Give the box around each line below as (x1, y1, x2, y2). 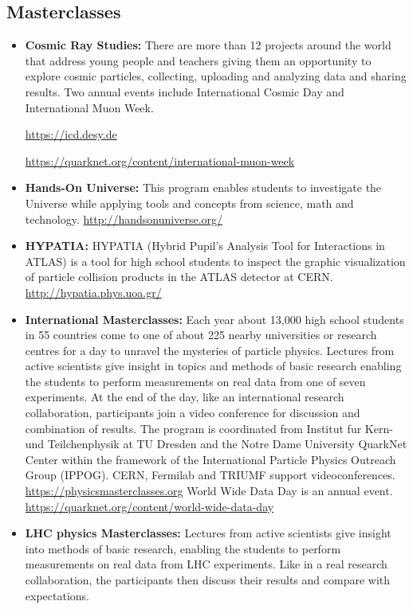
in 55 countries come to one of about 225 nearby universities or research (25, 326, 377, 343)
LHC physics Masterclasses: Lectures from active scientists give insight (25, 525, 391, 541)
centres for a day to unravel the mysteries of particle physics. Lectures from (25, 342, 395, 358)
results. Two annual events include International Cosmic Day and (25, 83, 344, 100)
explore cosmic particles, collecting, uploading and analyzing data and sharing (25, 68, 407, 84)
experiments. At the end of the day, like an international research (25, 388, 344, 405)
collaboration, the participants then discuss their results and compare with (25, 572, 391, 588)
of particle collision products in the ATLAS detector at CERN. (25, 268, 333, 285)
